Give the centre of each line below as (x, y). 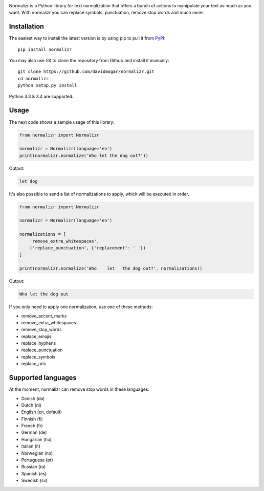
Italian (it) (31, 446)
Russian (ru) (33, 467)
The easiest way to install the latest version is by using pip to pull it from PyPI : (87, 38)
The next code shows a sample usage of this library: (62, 122)
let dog (28, 181)
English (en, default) (42, 412)
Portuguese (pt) (37, 460)
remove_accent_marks (44, 316)
